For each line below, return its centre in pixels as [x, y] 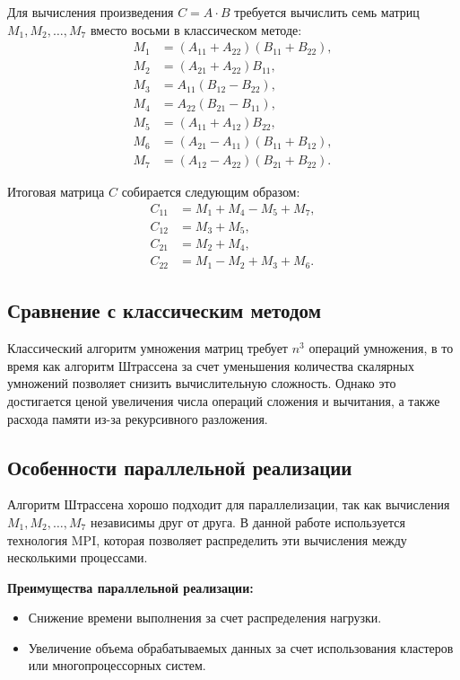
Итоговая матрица [56, 192]
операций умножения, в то [381, 348]
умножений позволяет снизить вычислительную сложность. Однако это [202, 383]
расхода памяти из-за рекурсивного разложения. [138, 418]
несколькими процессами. [78, 557]
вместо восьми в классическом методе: [196, 29]
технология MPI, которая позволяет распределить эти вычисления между [207, 539]
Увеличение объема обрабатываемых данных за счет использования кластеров [241, 647]
